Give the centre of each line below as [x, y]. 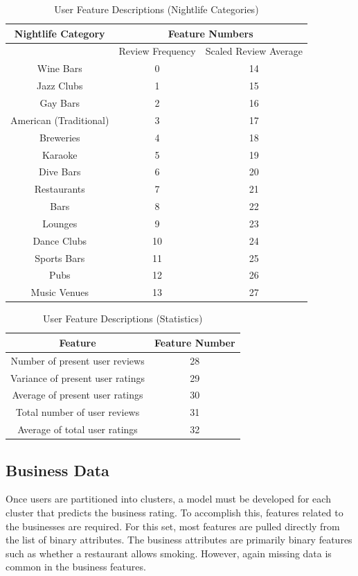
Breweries [60, 137]
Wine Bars [60, 68]
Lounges [60, 223]
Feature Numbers [211, 33]
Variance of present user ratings [78, 377]
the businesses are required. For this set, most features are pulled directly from [173, 526]
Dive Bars [60, 172]
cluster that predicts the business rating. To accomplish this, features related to [174, 513]
